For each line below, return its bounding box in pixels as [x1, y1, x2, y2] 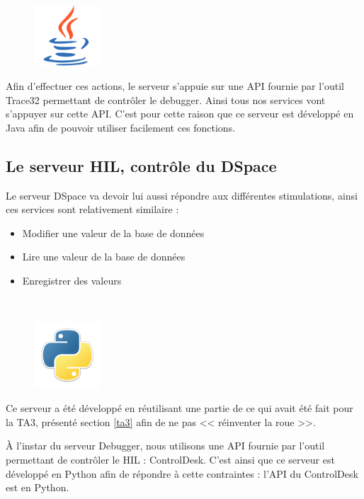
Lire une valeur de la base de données [22, 249, 186, 264]
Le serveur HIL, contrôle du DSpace [6, 154, 277, 176]
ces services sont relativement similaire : [6, 202, 179, 217]
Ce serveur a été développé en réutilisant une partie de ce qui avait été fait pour [6, 401, 353, 415]
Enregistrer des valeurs [22, 273, 122, 287]
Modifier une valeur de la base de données [22, 225, 205, 240]
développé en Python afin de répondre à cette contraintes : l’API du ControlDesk [6, 466, 358, 481]
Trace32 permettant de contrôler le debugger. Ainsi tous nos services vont [6, 92, 326, 107]
